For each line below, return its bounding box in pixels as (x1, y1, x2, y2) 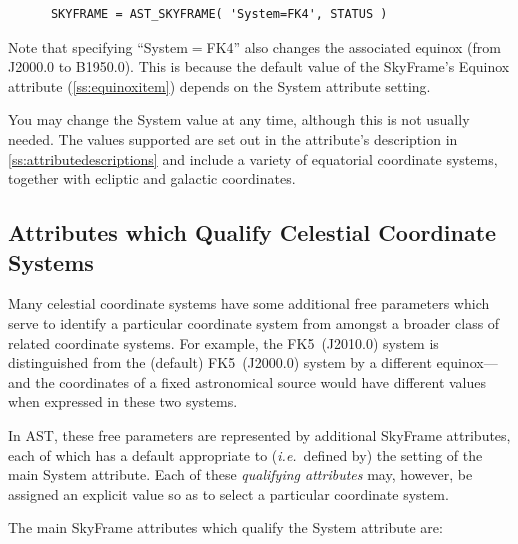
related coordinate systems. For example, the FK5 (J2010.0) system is (8, 332, 439, 353)
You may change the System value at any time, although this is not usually (8, 109, 470, 130)
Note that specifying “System (8, 36, 188, 57)
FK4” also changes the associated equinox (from (206, 36, 502, 57)
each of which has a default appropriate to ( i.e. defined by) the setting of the (8, 444, 483, 465)
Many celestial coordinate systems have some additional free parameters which (8, 293, 490, 314)
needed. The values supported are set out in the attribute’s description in (8, 128, 458, 149)
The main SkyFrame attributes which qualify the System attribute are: (8, 517, 443, 538)
